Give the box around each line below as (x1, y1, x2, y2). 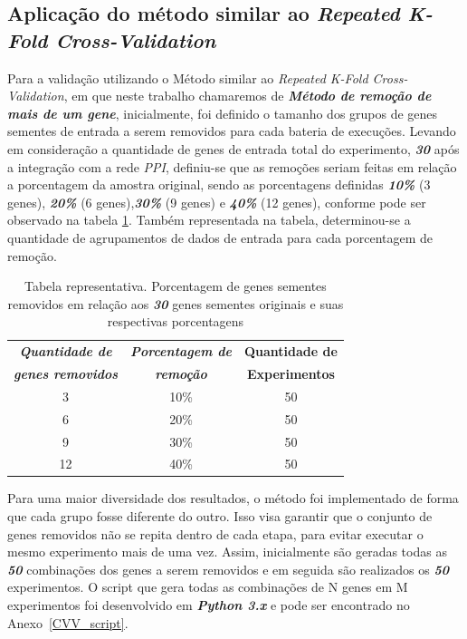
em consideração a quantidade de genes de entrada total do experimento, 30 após (7, 139, 460, 158)
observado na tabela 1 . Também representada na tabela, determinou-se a (7, 210, 411, 229)
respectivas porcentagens (107, 312, 244, 331)
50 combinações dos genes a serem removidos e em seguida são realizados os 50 (7, 559, 450, 578)
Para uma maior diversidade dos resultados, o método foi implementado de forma (7, 489, 459, 508)
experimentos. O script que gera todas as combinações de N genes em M (7, 577, 408, 596)
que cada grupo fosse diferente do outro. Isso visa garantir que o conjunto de (7, 507, 433, 526)
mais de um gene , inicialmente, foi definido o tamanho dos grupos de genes (7, 103, 438, 122)
